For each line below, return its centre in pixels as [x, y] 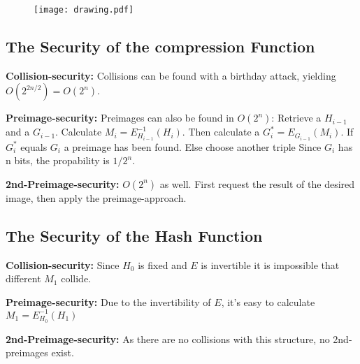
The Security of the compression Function [160, 46]
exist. [63, 352]
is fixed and [163, 264]
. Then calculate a [221, 132]
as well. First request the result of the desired [257, 183]
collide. [76, 278]
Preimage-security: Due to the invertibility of [108, 301]
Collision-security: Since [63, 264]
